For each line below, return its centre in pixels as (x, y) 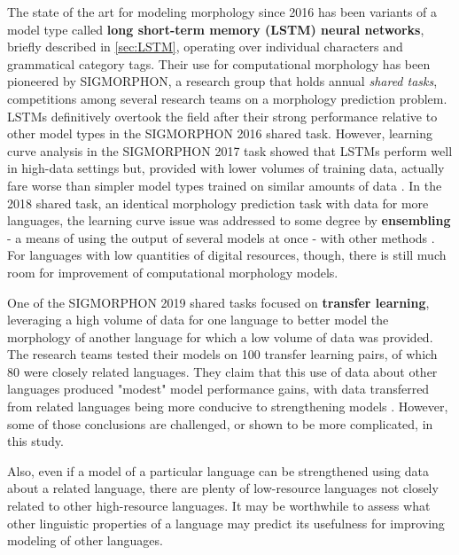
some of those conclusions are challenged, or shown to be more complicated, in (220, 423)
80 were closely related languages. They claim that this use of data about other (222, 371)
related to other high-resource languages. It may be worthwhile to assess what (219, 506)
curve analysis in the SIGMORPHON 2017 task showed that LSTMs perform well (230, 150)
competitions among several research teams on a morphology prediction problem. (227, 98)
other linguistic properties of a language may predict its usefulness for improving (226, 523)
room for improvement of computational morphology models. (173, 272)
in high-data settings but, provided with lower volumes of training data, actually (226, 168)
